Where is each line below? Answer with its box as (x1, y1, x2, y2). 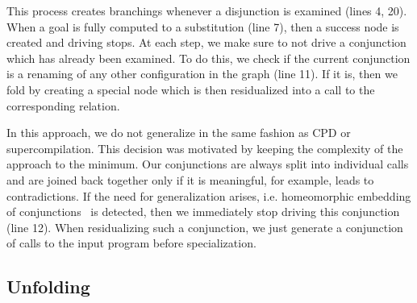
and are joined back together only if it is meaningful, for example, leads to (6, 171, 374, 188)
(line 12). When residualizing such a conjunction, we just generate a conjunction (6, 218, 403, 235)
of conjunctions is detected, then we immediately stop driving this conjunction (6, 203, 400, 220)
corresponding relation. (6, 97, 120, 114)
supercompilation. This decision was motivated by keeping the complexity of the (6, 139, 403, 156)
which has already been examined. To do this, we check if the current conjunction (6, 49, 411, 66)
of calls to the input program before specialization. (6, 235, 256, 251)
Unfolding (6, 274, 90, 299)
